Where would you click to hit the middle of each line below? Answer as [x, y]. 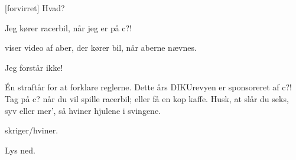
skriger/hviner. [32, 130]
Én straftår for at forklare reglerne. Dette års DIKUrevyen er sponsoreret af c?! [148, 87]
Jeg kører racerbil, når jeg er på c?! [69, 27]
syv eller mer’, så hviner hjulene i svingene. [83, 110]
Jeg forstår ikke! [34, 67]
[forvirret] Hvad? [35, 8]
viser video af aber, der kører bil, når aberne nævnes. [101, 48]
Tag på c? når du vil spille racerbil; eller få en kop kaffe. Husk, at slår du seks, [147, 98]
